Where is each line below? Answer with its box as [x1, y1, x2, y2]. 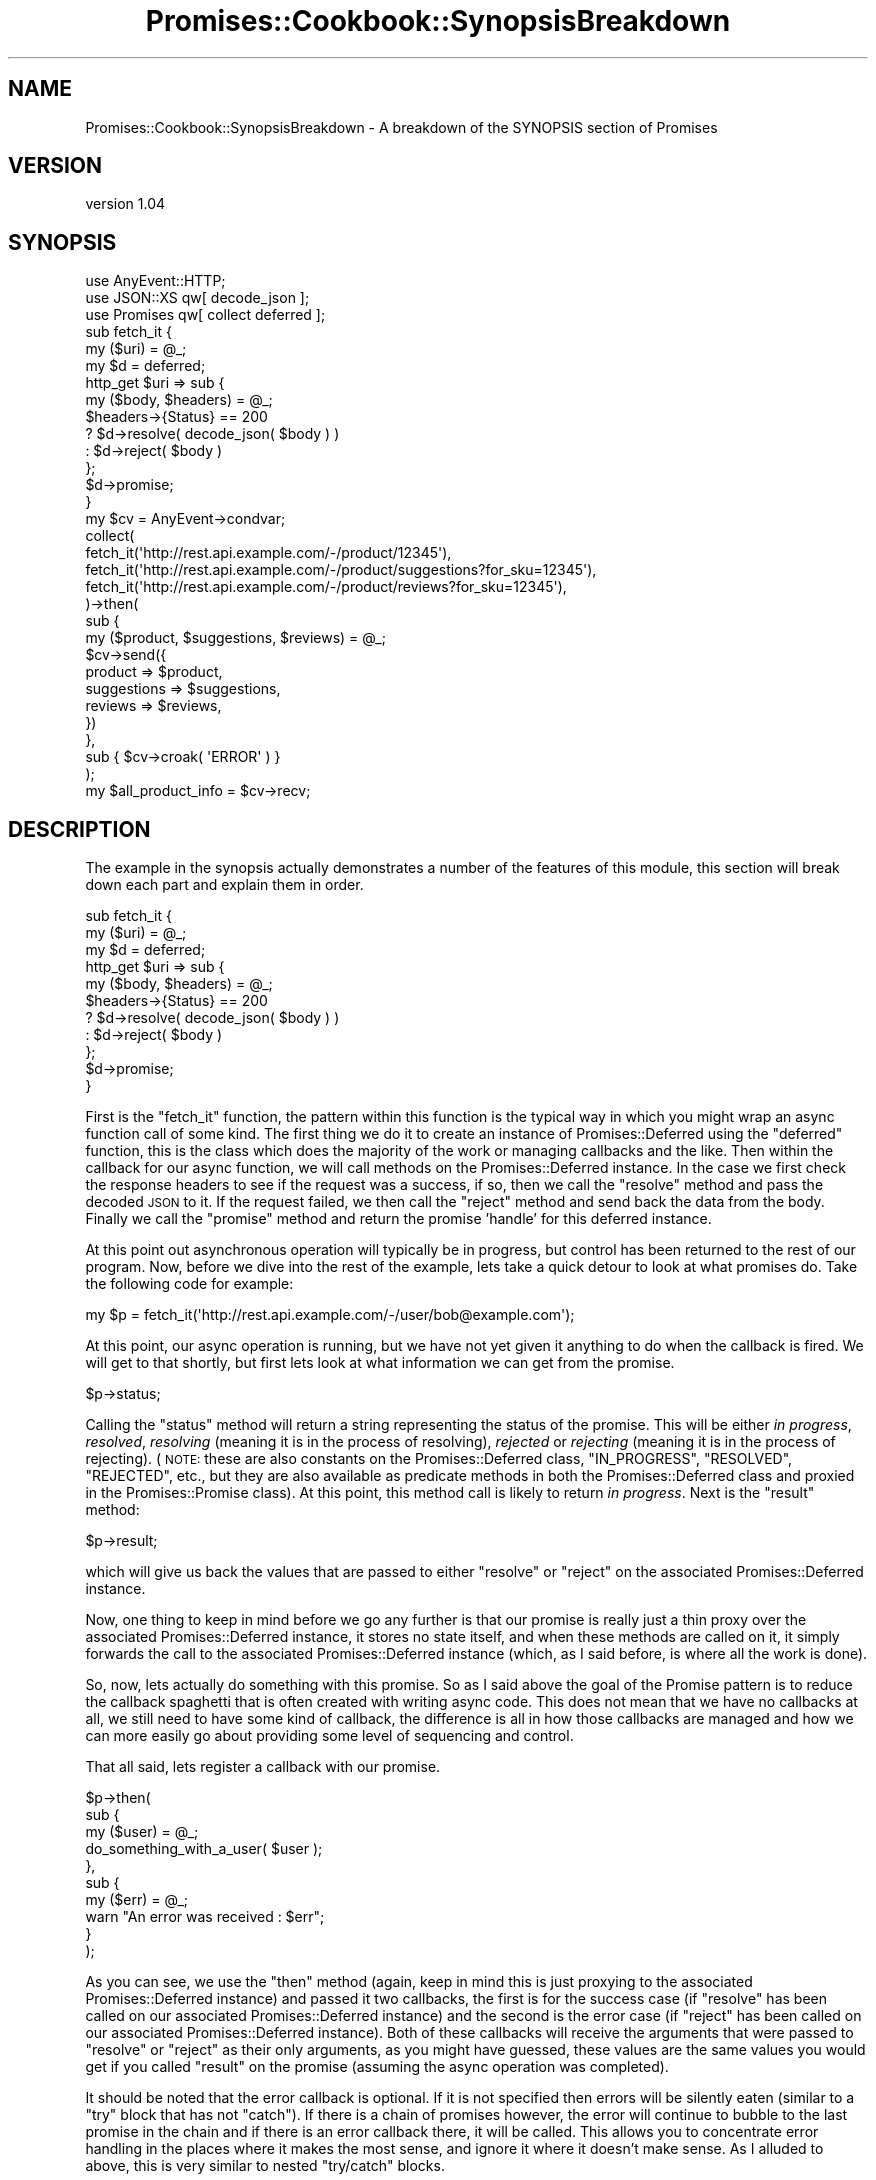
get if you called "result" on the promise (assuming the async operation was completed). [85, 2058, 669, 2076]
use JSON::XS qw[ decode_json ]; [85, 289, 310, 307]
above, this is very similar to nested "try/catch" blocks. [85, 2157, 445, 2175]
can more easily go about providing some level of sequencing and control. [85, 1727, 574, 1745]
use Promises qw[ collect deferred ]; [85, 306, 326, 324]
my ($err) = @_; [85, 1891, 189, 1909]
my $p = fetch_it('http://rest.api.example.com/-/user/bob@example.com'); [85, 1306, 575, 1324]
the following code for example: [85, 1275, 294, 1293]
